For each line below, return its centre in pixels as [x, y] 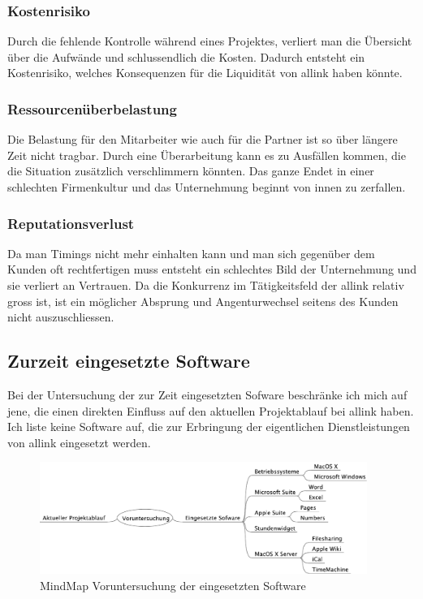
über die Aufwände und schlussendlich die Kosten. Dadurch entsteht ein [186, 56]
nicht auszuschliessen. [61, 317]
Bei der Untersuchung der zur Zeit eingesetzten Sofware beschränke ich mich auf [207, 394]
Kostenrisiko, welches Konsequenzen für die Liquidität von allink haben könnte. [205, 73]
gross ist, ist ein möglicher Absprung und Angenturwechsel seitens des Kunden [203, 301]
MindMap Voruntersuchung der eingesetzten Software [173, 586]
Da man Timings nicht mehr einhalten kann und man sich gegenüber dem [191, 253]
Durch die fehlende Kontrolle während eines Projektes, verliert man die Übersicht [210, 41]
